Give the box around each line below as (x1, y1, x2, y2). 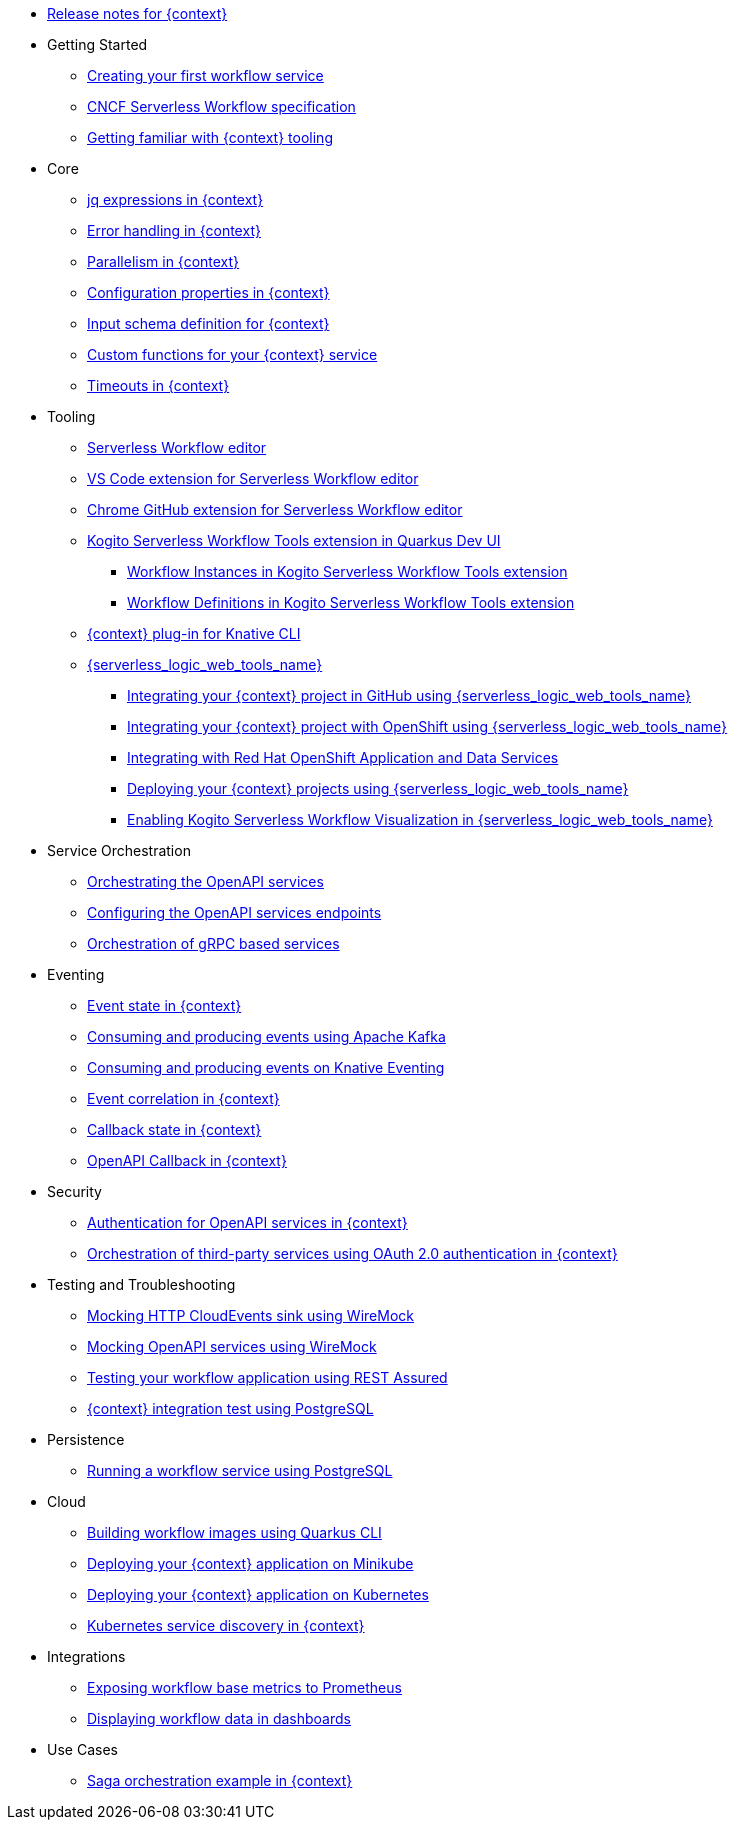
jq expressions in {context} (87, 191, 264, 208)
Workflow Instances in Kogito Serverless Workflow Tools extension (127, 563, 568, 580)
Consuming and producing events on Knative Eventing (87, 1059, 445, 1076)
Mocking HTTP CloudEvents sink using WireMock (87, 1307, 414, 1324)
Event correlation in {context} (87, 1090, 280, 1107)
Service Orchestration (47, 842, 191, 859)
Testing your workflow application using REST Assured (87, 1369, 448, 1386)
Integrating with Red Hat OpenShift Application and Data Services (127, 749, 559, 766)
